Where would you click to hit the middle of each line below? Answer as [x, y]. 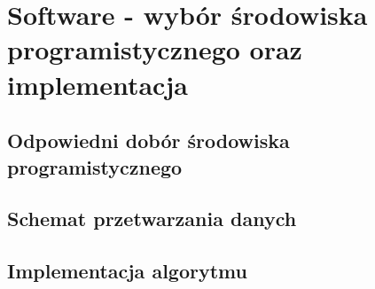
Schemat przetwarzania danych [152, 219]
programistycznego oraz [155, 49]
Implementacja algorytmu [127, 271]
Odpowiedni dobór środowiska [148, 141]
